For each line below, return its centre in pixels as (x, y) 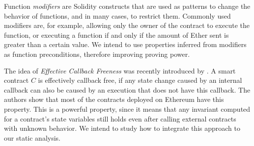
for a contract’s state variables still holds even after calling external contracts (120, 118)
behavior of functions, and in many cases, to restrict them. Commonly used (117, 15)
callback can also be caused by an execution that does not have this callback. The (127, 89)
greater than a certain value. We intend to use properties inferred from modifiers (125, 44)
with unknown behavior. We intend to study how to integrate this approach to (122, 128)
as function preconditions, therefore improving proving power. (97, 54)
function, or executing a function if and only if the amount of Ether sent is (116, 35)
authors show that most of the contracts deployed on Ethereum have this (114, 99)
